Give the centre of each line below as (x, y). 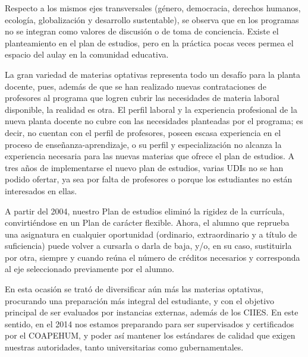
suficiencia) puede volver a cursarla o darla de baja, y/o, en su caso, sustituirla (148, 246)
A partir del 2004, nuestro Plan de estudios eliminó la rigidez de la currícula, (145, 211)
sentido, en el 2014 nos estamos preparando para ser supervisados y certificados (150, 323)
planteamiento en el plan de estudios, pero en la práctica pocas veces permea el (149, 42)
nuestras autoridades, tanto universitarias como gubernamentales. (124, 347)
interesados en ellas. (41, 190)
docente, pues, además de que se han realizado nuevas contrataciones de (136, 86)
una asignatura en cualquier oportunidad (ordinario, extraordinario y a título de (151, 234)
